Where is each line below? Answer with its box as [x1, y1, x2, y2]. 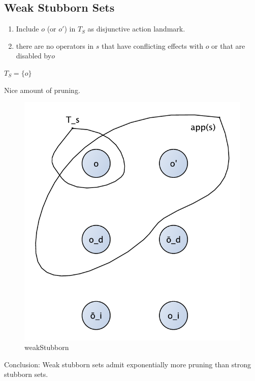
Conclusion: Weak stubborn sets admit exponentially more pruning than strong [4, 359, 251, 369]
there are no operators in [16, 40, 94, 51]
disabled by [16, 50, 52, 61]
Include [16, 23, 39, 34]
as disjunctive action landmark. [87, 23, 185, 34]
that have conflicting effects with [102, 40, 203, 51]
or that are [211, 40, 245, 51]
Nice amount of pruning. [4, 84, 80, 95]
